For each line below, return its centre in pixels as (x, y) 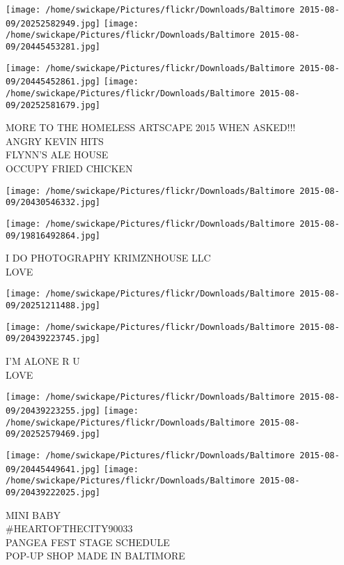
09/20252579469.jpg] (53, 434)
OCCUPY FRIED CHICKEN (69, 168)
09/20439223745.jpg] (53, 339)
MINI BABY (33, 514)
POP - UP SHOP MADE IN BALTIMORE (95, 556)
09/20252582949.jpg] (53, 23)
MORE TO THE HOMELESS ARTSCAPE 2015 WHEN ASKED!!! (151, 127)
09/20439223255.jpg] (53, 410)
